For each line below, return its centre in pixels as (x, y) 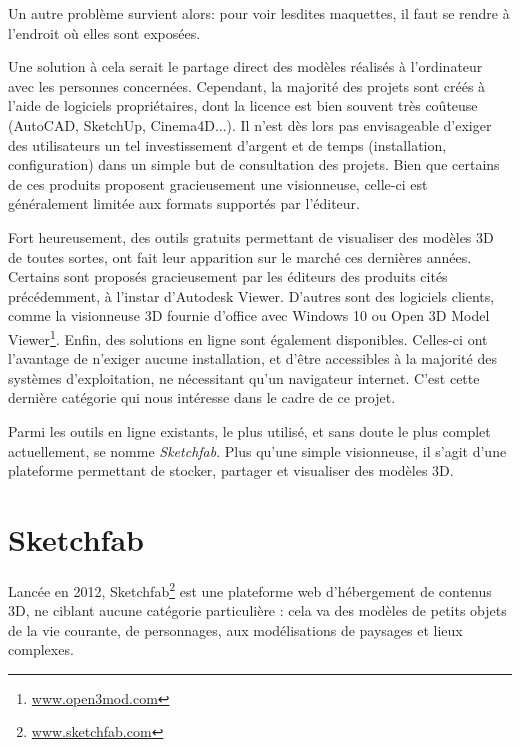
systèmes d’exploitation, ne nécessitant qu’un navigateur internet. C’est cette (244, 377)
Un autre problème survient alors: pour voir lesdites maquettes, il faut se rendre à (259, 13)
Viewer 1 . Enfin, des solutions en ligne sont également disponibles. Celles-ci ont (248, 337)
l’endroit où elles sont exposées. (104, 32)
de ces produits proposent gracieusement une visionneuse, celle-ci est (218, 183)
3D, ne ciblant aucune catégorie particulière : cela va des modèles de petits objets (257, 610)
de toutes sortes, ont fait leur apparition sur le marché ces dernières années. (240, 256)
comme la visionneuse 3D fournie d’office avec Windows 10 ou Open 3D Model (249, 315)
